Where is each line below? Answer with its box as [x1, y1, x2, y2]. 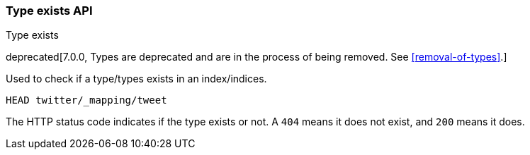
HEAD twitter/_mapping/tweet [6, 94, 167, 106]
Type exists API [6, 4, 93, 18]
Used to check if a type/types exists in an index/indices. [6, 73, 267, 85]
